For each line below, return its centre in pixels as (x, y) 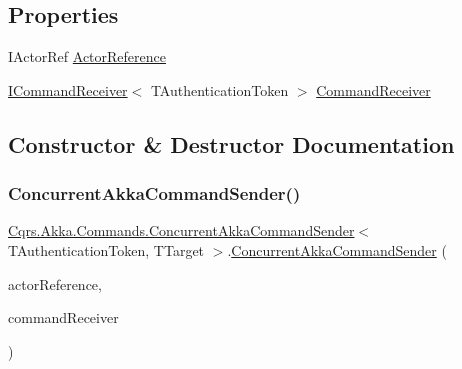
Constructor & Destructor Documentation (231, 143)
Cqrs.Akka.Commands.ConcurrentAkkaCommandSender (181, 230)
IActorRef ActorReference (87, 56)
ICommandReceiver (68, 89)
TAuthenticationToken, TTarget (106, 249)
